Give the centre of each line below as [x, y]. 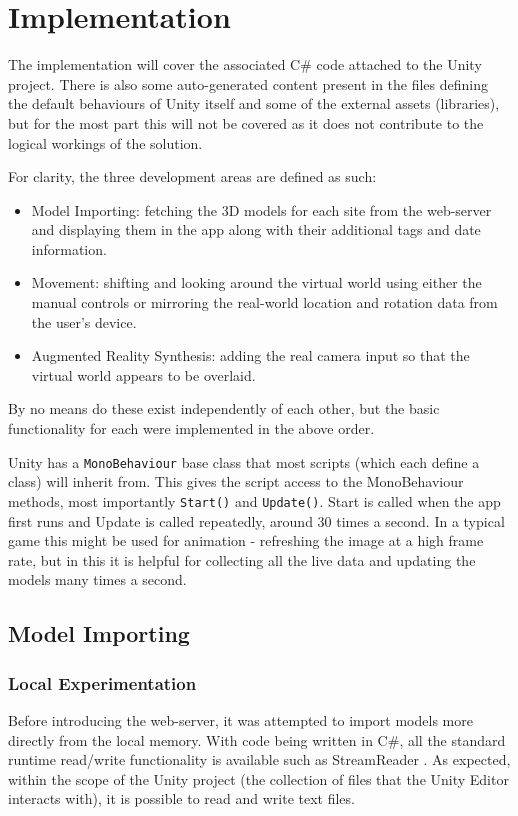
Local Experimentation [102, 682]
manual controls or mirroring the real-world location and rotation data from [264, 302]
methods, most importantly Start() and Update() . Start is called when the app [254, 500]
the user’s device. [84, 321]
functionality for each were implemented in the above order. [191, 428]
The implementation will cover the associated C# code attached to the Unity [245, 64]
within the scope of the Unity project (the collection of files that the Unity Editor [258, 778]
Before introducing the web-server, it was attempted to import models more [240, 719]
